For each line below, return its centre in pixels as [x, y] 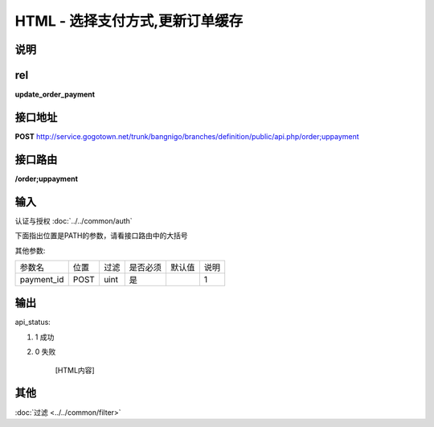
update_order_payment [55, 94]
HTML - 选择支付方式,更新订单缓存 [129, 21]
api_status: [33, 322]
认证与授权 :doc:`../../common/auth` [74, 220]
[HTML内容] [75, 370]
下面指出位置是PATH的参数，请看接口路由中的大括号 [101, 236]
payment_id [42, 279]
